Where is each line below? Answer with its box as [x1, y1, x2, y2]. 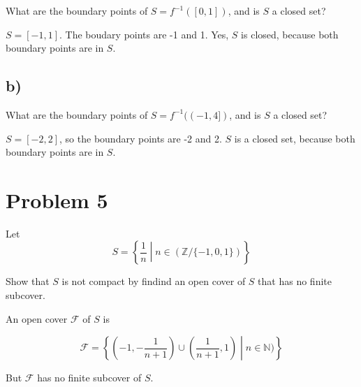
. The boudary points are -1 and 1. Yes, [59, 27, 229, 41]
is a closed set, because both [234, 131, 355, 145]
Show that [6, 274, 50, 289]
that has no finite [258, 274, 332, 289]
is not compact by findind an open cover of [61, 274, 246, 289]
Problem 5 [6, 185, 108, 214]
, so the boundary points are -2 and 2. [59, 131, 222, 145]
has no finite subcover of [37, 370, 142, 385]
